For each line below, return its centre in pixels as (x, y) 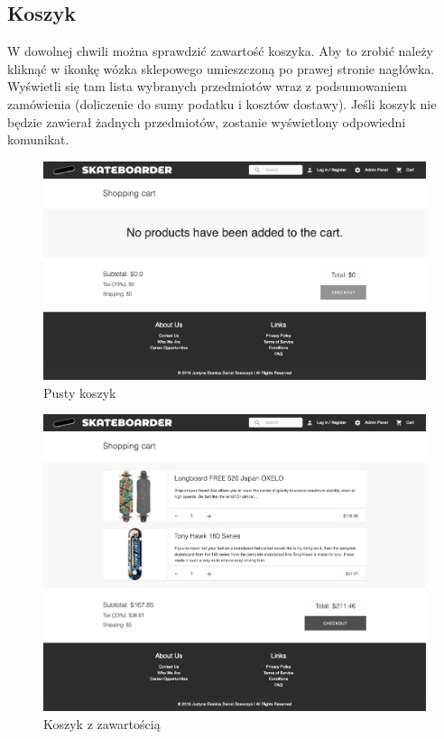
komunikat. (38, 139)
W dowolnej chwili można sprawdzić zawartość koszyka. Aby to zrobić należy (221, 51)
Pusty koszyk (80, 392)
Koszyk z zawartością (102, 724)
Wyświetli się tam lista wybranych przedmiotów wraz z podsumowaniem (207, 86)
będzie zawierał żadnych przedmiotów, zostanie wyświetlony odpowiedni (207, 121)
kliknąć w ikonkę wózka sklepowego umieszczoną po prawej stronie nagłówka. (221, 68)
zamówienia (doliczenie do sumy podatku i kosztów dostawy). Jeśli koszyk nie (222, 103)
